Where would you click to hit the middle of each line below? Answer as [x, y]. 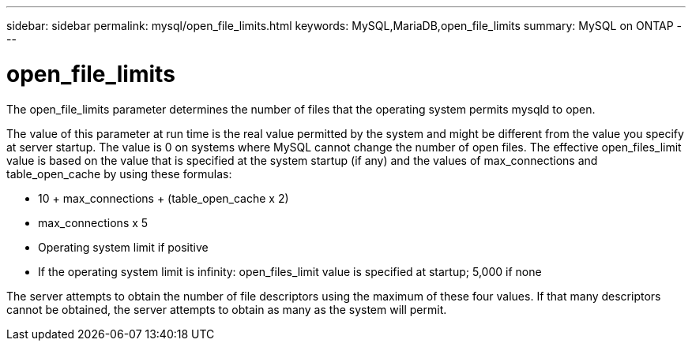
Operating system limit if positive [123, 247]
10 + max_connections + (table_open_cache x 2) [164, 198]
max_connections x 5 [93, 222]
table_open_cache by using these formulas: [119, 173]
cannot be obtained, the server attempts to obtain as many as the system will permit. [227, 309]
